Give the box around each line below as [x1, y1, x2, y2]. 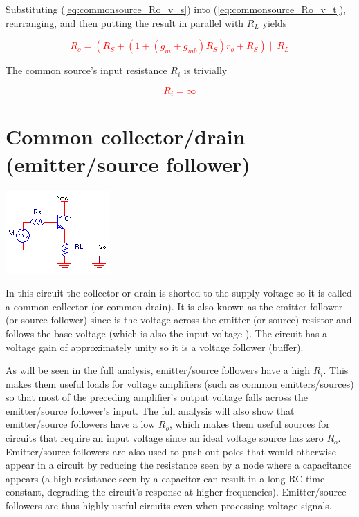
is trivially [183, 63, 228, 77]
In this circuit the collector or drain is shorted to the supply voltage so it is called [6, 285, 352, 300]
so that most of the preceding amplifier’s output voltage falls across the [6, 390, 308, 404]
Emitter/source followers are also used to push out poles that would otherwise [6, 444, 337, 458]
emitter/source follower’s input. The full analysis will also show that [6, 403, 295, 417]
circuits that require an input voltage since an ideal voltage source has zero [6, 431, 324, 445]
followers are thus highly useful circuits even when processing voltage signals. [6, 498, 332, 513]
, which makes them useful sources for [169, 417, 330, 431]
